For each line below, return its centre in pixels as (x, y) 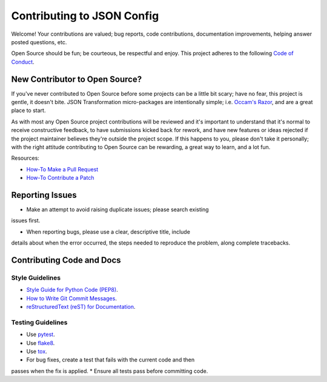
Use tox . (37, 352)
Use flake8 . (41, 343)
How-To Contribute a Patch (60, 178)
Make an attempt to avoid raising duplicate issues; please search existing (117, 209)
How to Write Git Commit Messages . (72, 298)
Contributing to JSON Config (85, 16)
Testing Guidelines (39, 322)
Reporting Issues (44, 195)
